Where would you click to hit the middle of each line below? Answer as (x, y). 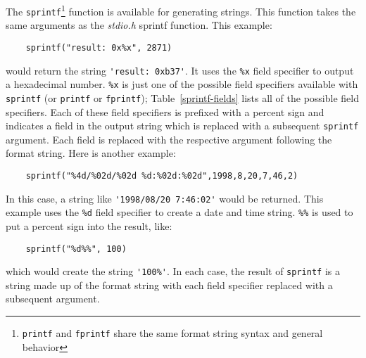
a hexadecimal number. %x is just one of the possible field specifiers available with (182, 84)
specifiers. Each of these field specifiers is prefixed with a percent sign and (165, 111)
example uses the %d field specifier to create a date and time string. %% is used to (179, 212)
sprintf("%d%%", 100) (76, 249)
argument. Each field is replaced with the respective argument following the (169, 139)
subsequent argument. (53, 299)
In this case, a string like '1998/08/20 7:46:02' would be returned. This (165, 198)
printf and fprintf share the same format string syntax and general (172, 333)
